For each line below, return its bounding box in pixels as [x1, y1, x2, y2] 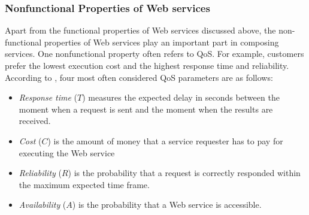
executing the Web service [19, 146, 115, 159]
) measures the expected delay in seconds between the [82, 91, 280, 104]
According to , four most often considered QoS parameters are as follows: [5, 71, 273, 83]
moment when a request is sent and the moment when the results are [19, 102, 273, 115]
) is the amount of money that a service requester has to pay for [47, 134, 283, 147]
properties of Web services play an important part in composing [44, 35, 279, 48]
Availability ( [19, 198, 66, 211]
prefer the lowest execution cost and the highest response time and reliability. [5, 59, 289, 71]
